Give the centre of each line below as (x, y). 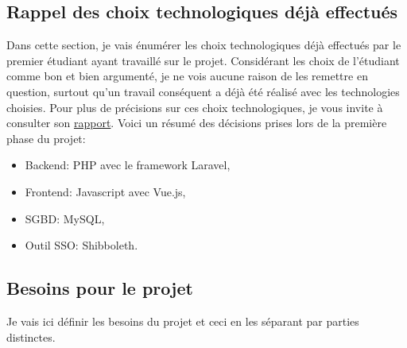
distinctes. (31, 336)
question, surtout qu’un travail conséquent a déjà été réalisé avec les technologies (203, 91)
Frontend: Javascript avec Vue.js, (105, 191)
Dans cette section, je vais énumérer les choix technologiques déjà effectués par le (204, 45)
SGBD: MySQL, (65, 218)
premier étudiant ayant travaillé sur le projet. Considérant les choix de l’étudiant (203, 60)
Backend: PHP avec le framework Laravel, (128, 165)
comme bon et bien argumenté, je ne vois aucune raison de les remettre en (187, 76)
